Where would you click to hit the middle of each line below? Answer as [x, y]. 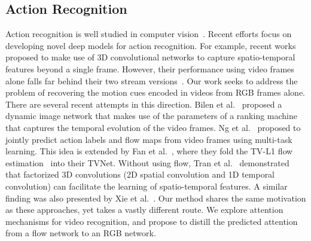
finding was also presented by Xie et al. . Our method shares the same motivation [156, 198]
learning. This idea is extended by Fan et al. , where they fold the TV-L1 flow [149, 151]
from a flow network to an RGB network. [81, 233]
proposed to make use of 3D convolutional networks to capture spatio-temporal [150, 57]
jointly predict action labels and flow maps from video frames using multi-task [149, 139]
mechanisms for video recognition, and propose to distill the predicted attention [152, 221]
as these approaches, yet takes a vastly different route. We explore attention [144, 210]
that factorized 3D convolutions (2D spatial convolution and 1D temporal [140, 174]
